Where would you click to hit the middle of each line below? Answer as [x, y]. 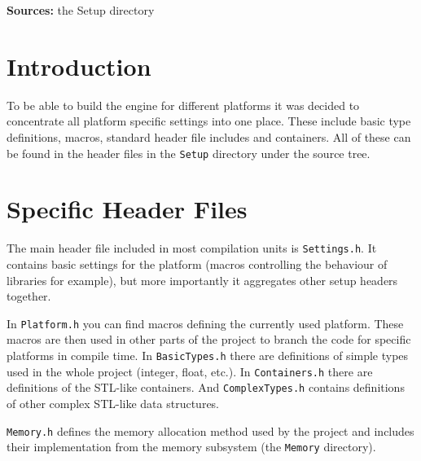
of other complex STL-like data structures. [113, 403]
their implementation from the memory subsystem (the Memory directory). [191, 447]
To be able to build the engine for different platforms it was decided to [183, 105]
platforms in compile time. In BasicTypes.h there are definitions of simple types [208, 355]
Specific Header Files [127, 209]
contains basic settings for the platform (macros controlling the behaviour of [197, 263]
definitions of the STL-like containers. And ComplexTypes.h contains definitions [206, 387]
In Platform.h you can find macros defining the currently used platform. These [205, 323]
